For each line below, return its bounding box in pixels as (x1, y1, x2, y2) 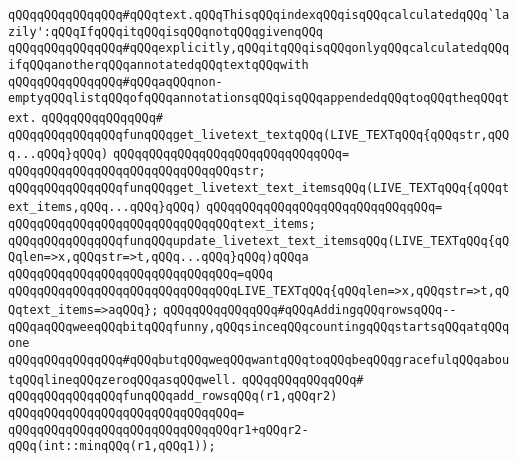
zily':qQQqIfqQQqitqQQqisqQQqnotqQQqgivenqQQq (8, 24, 323, 39)
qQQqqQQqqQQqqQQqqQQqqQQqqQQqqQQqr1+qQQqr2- (8, 422, 309, 437)
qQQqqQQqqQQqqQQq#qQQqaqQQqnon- (8, 74, 223, 89)
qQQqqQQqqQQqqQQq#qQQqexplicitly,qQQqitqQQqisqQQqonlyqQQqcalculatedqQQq (8, 41, 510, 56)
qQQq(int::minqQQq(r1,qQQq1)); (8, 439, 216, 454)
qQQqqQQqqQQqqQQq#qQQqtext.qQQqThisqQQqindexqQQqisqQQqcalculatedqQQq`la (8, 8, 510, 22)
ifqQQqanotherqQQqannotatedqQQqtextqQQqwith (8, 57, 309, 72)
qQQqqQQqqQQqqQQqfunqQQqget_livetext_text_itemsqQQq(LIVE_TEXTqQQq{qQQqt (8, 180, 510, 195)
